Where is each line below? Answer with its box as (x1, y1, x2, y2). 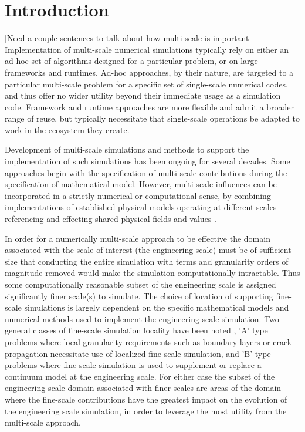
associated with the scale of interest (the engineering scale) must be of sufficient (5, 244, 292, 256)
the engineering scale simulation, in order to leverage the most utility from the (5, 404, 287, 417)
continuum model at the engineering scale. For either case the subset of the (5, 370, 275, 382)
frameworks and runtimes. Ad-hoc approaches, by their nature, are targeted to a (5, 66, 294, 78)
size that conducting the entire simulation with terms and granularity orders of (5, 255, 289, 267)
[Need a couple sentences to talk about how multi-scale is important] (5, 32, 252, 44)
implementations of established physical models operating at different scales (5, 201, 277, 213)
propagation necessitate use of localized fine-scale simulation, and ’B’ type (5, 347, 271, 359)
